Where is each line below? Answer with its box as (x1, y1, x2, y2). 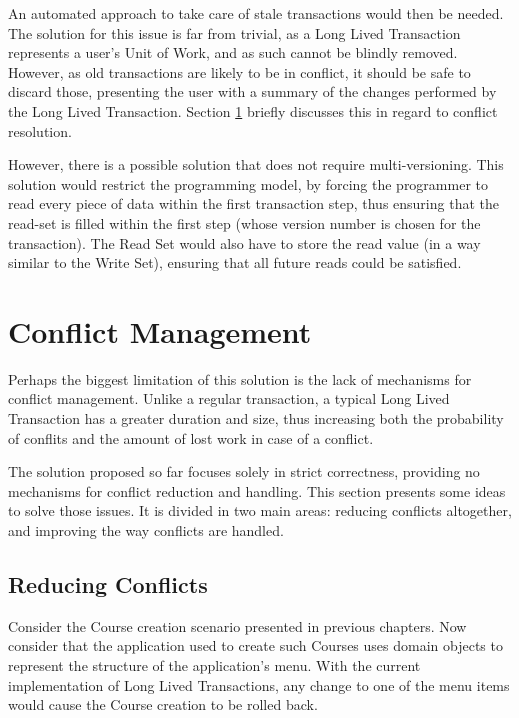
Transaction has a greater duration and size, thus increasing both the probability (8, 408, 504, 429)
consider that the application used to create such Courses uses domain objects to (8, 635, 503, 656)
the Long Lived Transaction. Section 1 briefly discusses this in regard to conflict (8, 100, 498, 121)
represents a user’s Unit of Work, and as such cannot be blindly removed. (8, 42, 458, 63)
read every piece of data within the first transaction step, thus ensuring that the (8, 193, 499, 214)
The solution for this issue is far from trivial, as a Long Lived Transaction (8, 22, 461, 43)
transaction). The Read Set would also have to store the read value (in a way (8, 232, 481, 253)
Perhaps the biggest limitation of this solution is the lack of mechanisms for (8, 368, 472, 389)
